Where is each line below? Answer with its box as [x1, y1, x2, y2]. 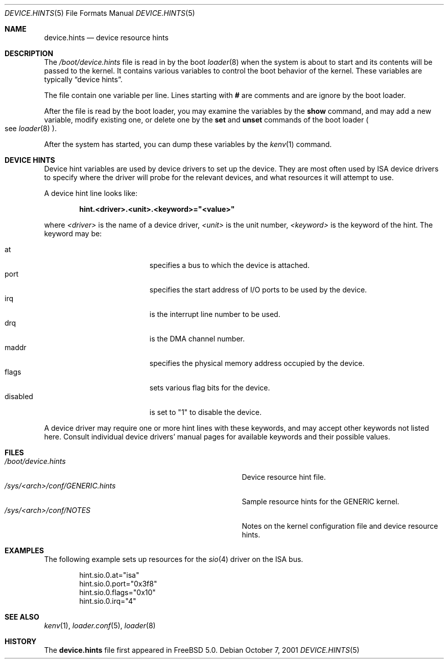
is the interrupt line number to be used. [149, 310, 280, 318]
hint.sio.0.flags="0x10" [79, 588, 156, 597]
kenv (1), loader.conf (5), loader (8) [44, 621, 156, 630]
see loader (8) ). [5, 124, 57, 133]
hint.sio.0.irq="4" [79, 597, 136, 605]
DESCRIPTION [5, 49, 54, 58]
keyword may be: [44, 229, 102, 238]
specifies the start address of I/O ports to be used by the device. [149, 285, 367, 294]
